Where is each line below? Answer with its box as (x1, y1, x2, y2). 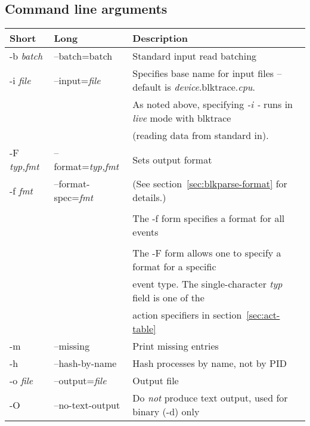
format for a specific (132, 260, 216, 274)
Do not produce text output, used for (132, 391, 288, 405)
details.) (132, 190, 166, 205)
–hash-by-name (54, 356, 117, 371)
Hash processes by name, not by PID (132, 356, 287, 371)
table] (132, 322, 156, 336)
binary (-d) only (132, 405, 200, 419)
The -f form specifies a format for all (132, 211, 285, 226)
